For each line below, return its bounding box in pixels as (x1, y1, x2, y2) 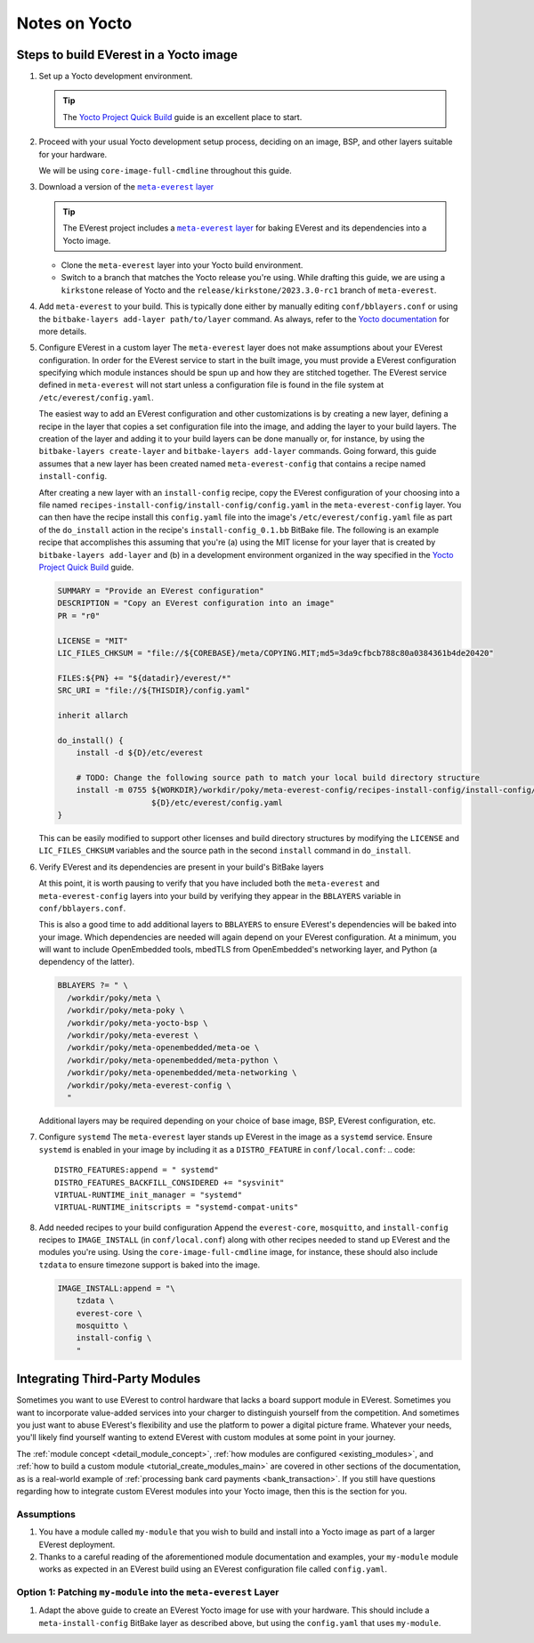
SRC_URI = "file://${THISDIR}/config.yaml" (57, 685, 251, 696)
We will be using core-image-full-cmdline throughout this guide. (38, 166, 293, 176)
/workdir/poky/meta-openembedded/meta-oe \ (67, 1042, 260, 1053)
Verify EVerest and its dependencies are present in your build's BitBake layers (38, 862, 324, 872)
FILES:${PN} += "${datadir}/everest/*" (57, 673, 231, 683)
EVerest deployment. (38, 1539, 116, 1550)
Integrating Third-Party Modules (16, 1372, 201, 1387)
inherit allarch (57, 710, 129, 720)
